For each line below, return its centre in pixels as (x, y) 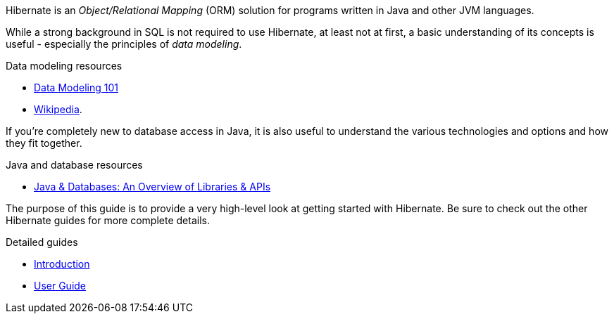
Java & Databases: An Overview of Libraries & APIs (152, 187)
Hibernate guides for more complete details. (108, 220)
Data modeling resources (64, 66)
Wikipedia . (58, 109)
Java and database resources (74, 165)
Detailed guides (42, 242)
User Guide (60, 286)
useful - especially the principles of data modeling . (124, 44)
